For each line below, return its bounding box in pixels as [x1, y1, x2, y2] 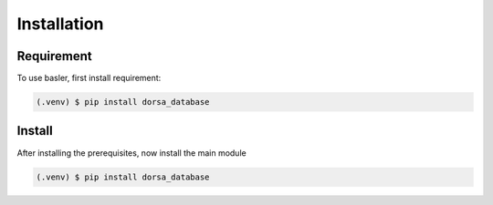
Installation [16, 14, 104, 34]
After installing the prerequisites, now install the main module [16, 147, 246, 159]
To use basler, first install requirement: [16, 73, 162, 84]
